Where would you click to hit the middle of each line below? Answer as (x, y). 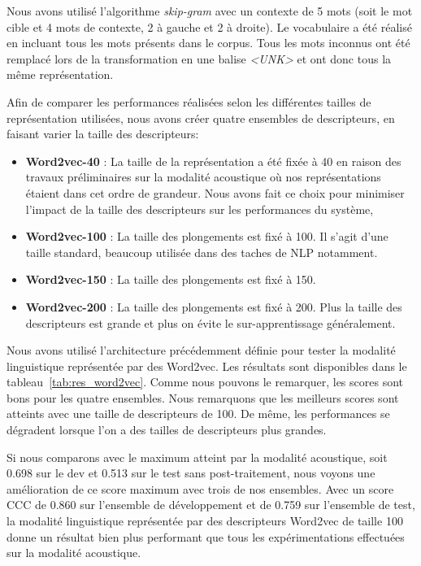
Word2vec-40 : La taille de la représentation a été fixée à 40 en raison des (213, 161)
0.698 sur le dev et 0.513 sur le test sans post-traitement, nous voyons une (191, 473)
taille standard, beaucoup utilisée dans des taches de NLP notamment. (202, 252)
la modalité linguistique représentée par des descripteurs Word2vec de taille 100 (205, 521)
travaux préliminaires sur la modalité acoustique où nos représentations (203, 177)
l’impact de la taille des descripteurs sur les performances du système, (200, 209)
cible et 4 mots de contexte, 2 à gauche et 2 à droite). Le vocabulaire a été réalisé (209, 26)
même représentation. (60, 74)
